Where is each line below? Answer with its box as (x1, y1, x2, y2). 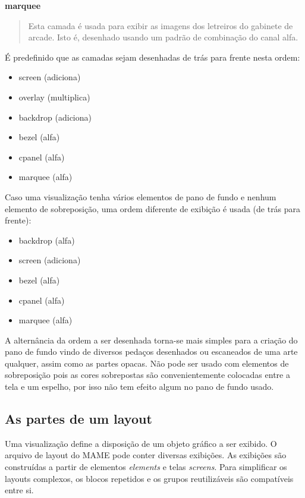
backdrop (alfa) (18, 234, 75, 246)
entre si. (5, 484, 34, 496)
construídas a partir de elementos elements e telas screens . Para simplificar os (5, 461, 287, 473)
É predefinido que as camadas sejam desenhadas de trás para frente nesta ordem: (5, 51, 300, 63)
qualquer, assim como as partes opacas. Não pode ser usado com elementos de (5, 357, 289, 369)
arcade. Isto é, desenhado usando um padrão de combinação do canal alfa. (28, 31, 298, 43)
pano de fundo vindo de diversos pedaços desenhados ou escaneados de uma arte (5, 345, 298, 358)
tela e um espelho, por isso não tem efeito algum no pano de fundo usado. (5, 380, 274, 393)
